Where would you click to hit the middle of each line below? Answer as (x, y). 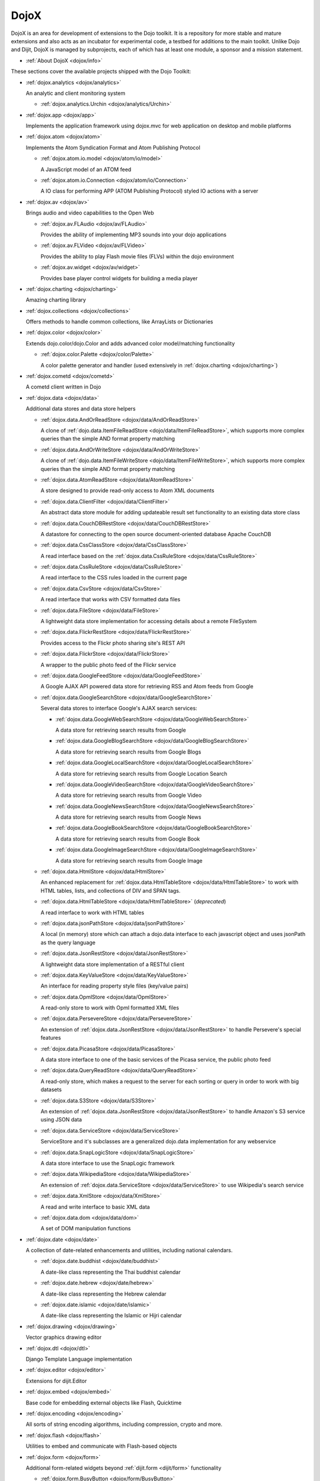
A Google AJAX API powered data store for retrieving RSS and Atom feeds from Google (147, 687)
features (51, 1038)
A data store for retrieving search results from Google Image (129, 860)
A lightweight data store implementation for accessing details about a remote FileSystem (149, 621)
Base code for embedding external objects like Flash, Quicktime (104, 1403)
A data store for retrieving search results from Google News (128, 817)
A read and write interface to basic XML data (95, 1207)
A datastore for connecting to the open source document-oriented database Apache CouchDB (156, 534)
